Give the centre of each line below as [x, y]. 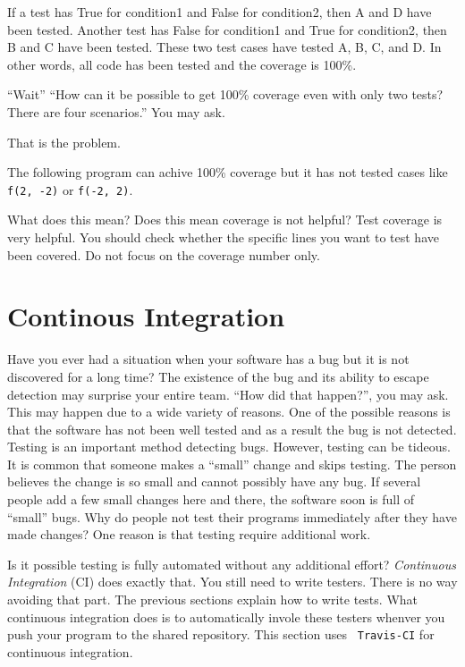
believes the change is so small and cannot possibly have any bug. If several [214, 481]
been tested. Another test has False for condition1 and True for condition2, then [227, 29]
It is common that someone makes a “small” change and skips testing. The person [232, 464]
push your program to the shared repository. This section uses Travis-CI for [221, 634]
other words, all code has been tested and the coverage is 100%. [182, 64]
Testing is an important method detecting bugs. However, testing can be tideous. [229, 447]
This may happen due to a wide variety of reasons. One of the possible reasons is [229, 412]
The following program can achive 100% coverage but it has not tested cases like [228, 172]
